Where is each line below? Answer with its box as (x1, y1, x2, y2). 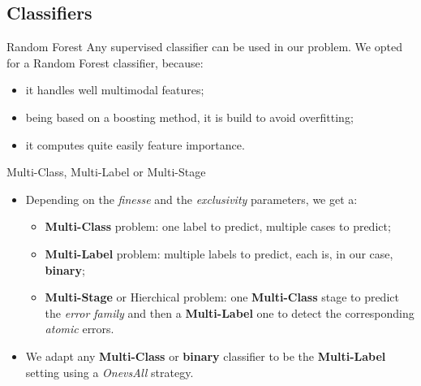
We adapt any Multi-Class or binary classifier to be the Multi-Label (25, 347, 386, 364)
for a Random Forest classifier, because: (6, 54, 204, 71)
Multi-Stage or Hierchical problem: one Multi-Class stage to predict (45, 288, 399, 306)
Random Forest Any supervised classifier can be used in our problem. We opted (6, 38, 402, 55)
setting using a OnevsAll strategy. (25, 363, 194, 380)
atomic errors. (45, 320, 114, 337)
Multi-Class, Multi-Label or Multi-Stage (6, 163, 206, 180)
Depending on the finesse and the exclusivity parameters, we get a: (25, 190, 358, 207)
